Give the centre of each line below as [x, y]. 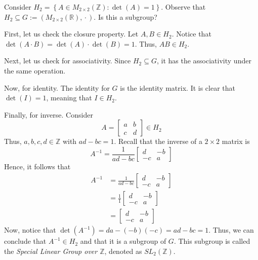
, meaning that [69, 98]
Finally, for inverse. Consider [49, 114]
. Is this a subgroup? [125, 16]
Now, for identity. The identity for [57, 87]
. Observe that [183, 7]
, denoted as [123, 251]
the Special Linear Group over [51, 251]
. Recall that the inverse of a [158, 141]
